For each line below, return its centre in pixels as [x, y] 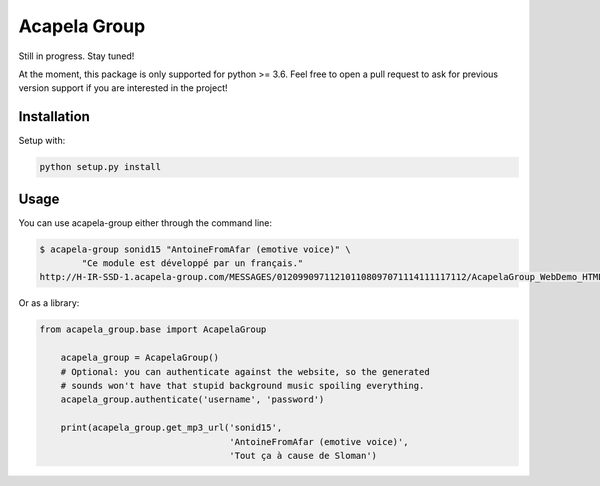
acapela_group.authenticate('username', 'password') [192, 399]
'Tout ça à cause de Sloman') [303, 455]
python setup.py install [100, 167]
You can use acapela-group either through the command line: [145, 222]
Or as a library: [49, 303]
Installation [54, 116]
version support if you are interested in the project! [123, 88]
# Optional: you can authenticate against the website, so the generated [245, 371]
